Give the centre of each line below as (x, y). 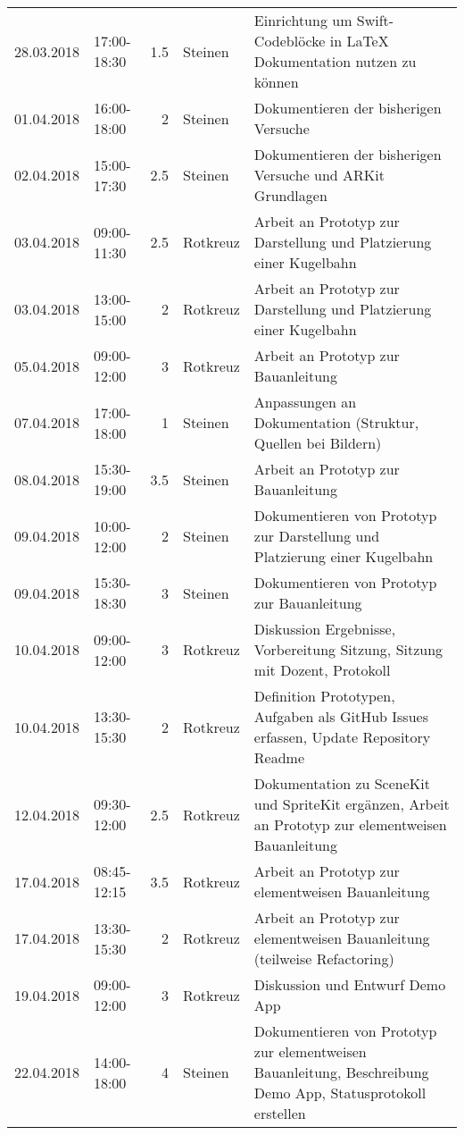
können (276, 82)
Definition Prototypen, (324, 696)
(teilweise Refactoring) (324, 958)
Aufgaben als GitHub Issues (341, 716)
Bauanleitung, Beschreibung (341, 1072)
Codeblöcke (290, 41)
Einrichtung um (303, 20)
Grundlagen (290, 195)
